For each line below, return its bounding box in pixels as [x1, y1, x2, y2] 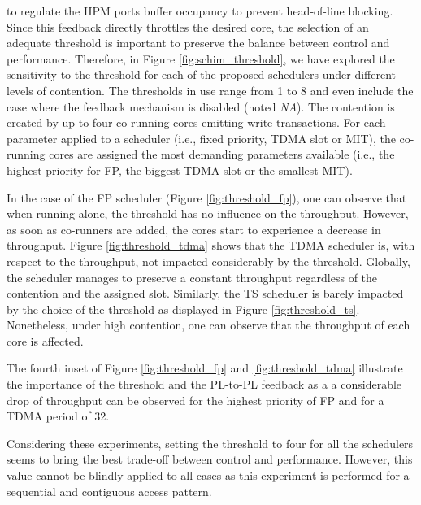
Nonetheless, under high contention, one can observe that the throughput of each [7, 316, 410, 333]
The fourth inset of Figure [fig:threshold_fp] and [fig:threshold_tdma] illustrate [7, 359, 403, 377]
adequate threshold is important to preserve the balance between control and [7, 34, 390, 51]
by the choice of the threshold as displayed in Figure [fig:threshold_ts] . [7, 300, 360, 317]
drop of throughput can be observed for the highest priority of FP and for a [7, 391, 384, 408]
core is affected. [7, 332, 84, 349]
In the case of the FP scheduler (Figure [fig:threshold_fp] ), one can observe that [7, 189, 407, 206]
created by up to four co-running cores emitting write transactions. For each [7, 114, 386, 131]
